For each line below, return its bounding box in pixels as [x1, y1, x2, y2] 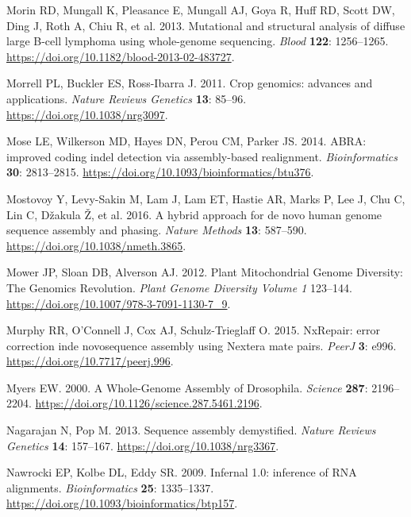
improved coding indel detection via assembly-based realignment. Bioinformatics [6, 148, 398, 164]
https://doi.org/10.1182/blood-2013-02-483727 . [6, 48, 235, 64]
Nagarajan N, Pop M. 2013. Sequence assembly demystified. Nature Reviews [6, 422, 376, 438]
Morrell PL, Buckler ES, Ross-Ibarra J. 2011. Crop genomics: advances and [6, 75, 373, 91]
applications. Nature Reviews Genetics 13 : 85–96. [6, 90, 247, 106]
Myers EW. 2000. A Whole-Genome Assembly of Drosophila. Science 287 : [6, 379, 368, 395]
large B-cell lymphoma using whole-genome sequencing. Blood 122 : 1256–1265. [6, 33, 389, 49]
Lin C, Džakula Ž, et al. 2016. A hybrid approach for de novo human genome [6, 206, 382, 222]
